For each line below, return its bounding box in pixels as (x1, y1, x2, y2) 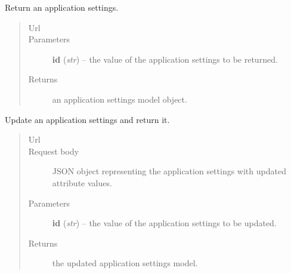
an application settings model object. (52, 93, 187, 105)
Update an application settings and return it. (5, 113, 170, 125)
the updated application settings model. (52, 257, 198, 269)
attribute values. (52, 176, 112, 189)
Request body (28, 144, 79, 157)
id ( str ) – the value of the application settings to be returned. (52, 53, 278, 65)
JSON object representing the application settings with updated (52, 165, 286, 177)
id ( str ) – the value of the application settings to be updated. (52, 217, 277, 229)
